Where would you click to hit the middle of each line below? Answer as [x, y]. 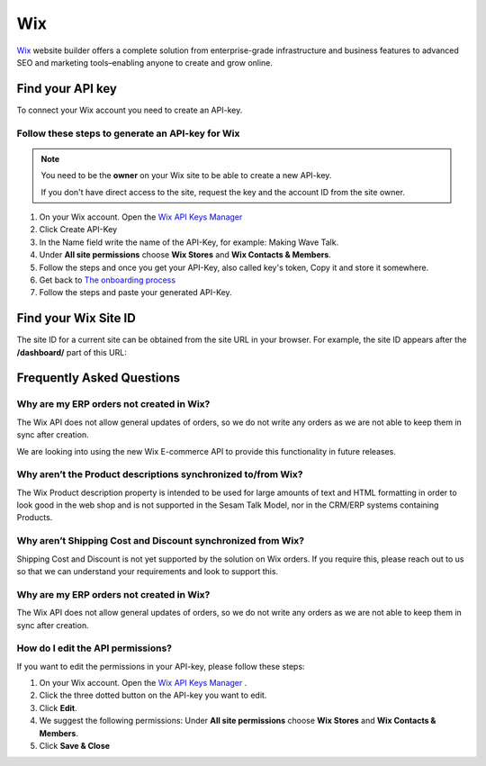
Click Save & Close [75, 746]
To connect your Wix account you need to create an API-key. [130, 110]
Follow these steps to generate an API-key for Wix [128, 133]
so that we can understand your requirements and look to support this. [148, 571]
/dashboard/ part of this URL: [72, 352]
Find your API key [67, 89]
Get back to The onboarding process [107, 280]
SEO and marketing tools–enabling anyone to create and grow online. [145, 62]
